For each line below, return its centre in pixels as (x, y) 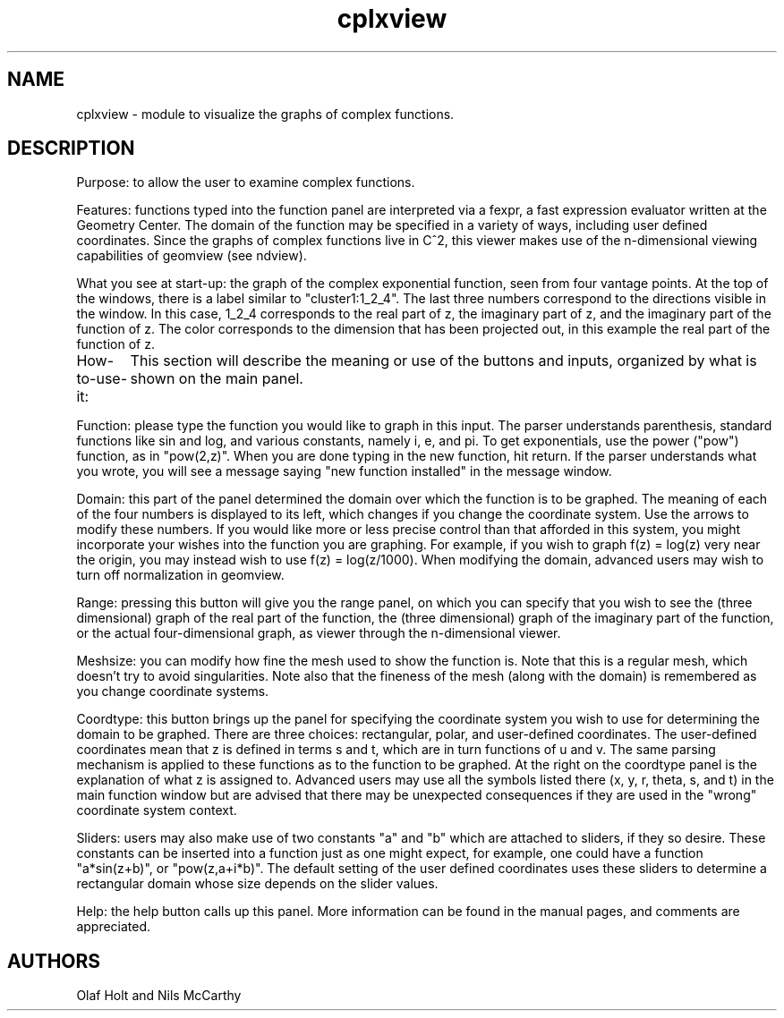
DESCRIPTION (71, 148)
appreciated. (114, 927)
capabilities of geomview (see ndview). (192, 256)
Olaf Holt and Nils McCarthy (159, 996)
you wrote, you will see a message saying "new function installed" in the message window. (344, 471)
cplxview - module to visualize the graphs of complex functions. (265, 114)
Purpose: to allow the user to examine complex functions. (246, 182)
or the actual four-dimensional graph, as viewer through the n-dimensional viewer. (319, 633)
